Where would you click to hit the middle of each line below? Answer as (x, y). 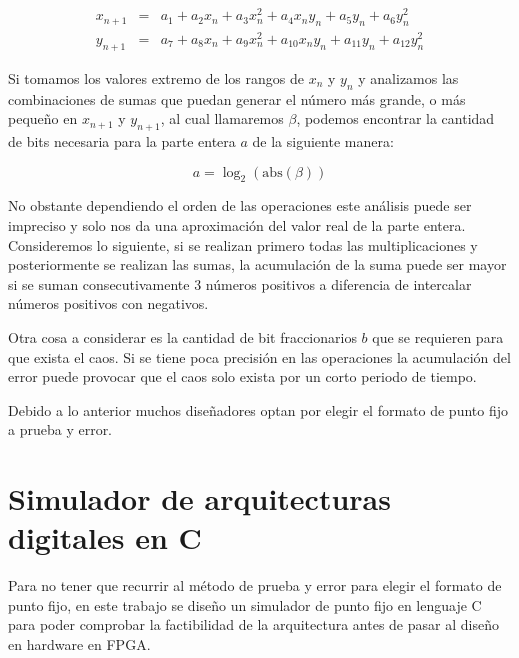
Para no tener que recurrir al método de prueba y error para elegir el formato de (255, 585)
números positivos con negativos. (108, 303)
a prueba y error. (60, 429)
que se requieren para (438, 336)
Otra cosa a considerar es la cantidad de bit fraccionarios (182, 336)
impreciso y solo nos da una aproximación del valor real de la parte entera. (237, 224)
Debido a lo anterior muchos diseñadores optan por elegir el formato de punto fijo (258, 409)
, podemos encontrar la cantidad (395, 118)
